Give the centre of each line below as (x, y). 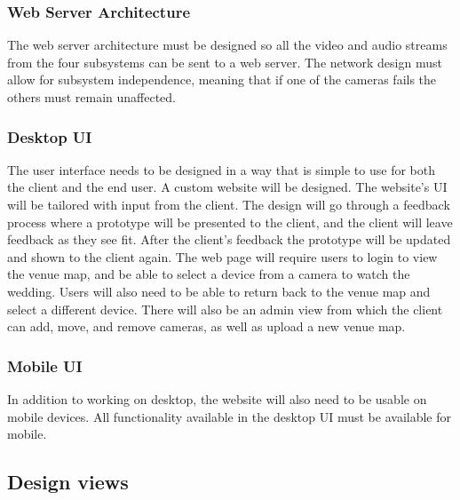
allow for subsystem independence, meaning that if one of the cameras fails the (222, 79)
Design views (68, 482)
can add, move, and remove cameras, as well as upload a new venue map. (206, 326)
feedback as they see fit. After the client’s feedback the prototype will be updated (229, 239)
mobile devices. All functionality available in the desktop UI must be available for (229, 416)
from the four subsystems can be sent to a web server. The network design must (225, 62)
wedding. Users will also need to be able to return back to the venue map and (219, 291)
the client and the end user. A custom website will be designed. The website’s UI (227, 187)
